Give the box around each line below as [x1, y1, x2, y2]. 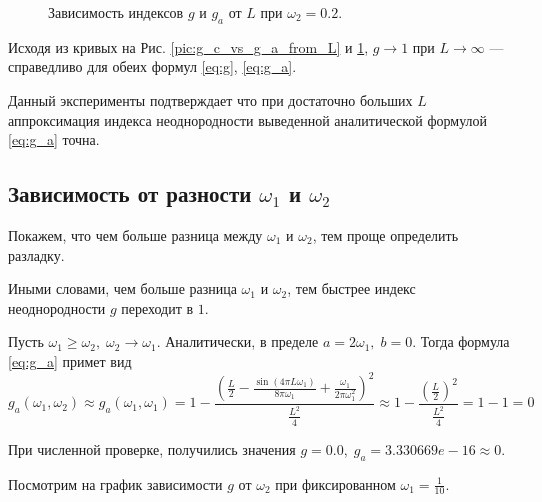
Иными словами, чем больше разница [8, 278, 237, 299]
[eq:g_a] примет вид [8, 350, 132, 371]
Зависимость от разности [8, 178, 252, 209]
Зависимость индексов [48, 2, 184, 22]
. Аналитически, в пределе [156, 331, 319, 352]
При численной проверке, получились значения [8, 438, 296, 459]
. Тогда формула [412, 331, 510, 352]
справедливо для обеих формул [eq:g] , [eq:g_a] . [8, 56, 297, 77]
